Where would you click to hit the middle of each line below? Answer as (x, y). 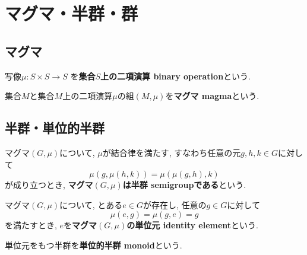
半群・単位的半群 (55, 128)
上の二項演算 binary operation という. (175, 76)
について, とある (91, 204)
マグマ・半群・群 (72, 13)
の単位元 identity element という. (192, 225)
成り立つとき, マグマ (53, 185)
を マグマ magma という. (212, 96)
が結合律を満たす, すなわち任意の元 (172, 152)
